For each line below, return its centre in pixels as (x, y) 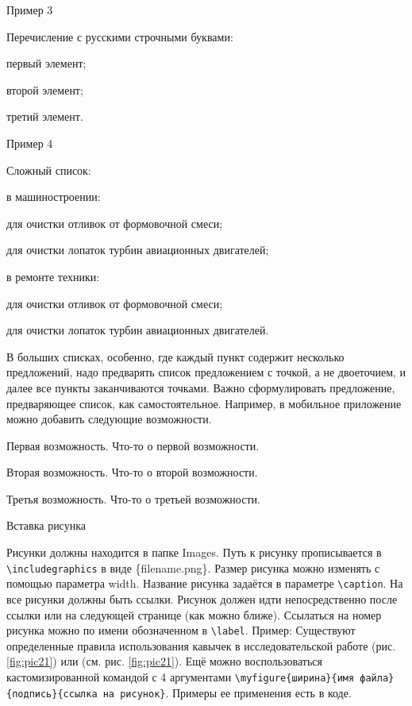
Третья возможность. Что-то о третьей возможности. (133, 498)
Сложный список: (49, 170)
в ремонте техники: (53, 276)
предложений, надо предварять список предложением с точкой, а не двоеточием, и (206, 372)
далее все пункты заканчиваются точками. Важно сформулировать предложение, (201, 387)
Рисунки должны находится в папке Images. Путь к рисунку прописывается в (194, 552)
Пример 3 (30, 10)
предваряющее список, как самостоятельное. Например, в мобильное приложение (204, 403)
